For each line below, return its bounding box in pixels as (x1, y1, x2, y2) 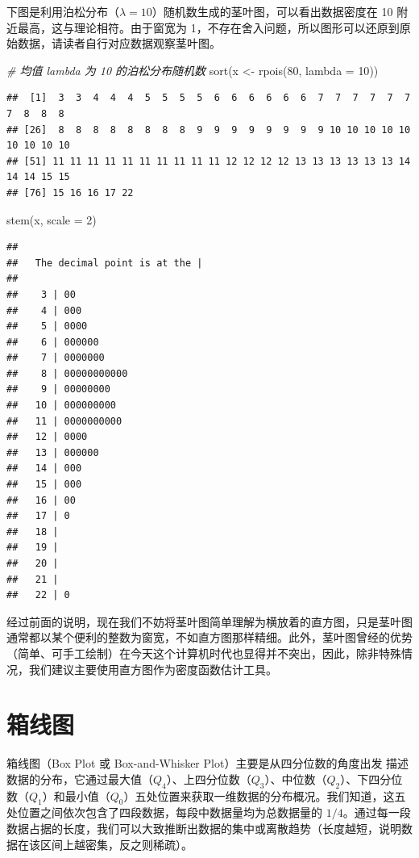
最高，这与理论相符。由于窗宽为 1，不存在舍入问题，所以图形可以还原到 (17, 19, 400, 36)
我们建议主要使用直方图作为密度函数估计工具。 (28, 660, 277, 677)
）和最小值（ (42, 787, 110, 804)
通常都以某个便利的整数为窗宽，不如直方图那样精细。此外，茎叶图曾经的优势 (6, 629, 413, 646)
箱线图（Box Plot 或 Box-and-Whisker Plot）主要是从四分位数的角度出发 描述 (6, 755, 409, 772)
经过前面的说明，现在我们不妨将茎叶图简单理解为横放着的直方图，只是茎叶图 (6, 613, 413, 630)
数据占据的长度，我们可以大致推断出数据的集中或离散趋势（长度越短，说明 (6, 820, 401, 837)
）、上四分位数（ (166, 770, 251, 787)
